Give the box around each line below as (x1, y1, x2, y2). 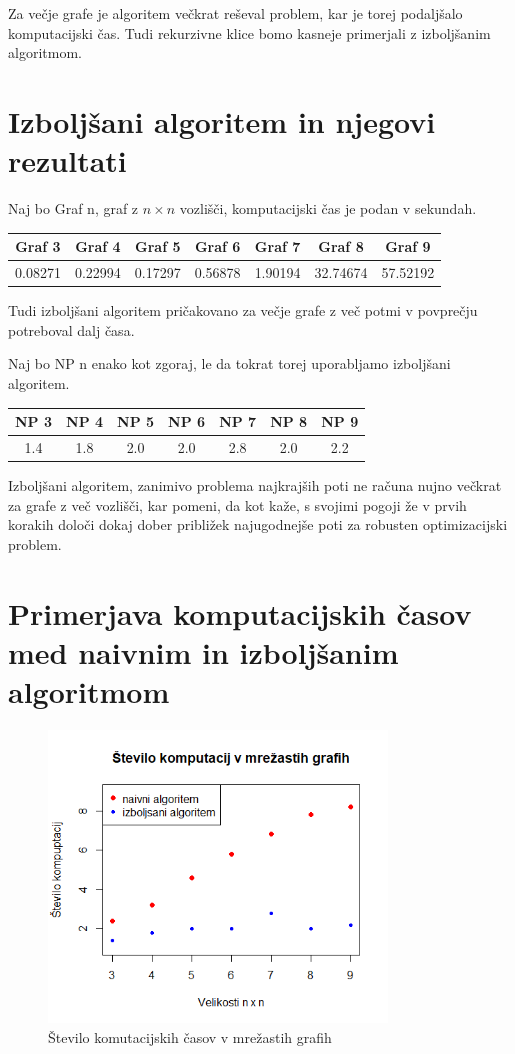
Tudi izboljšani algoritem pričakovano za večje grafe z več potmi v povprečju (8, 300, 478, 321)
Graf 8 (318, 236, 364, 257)
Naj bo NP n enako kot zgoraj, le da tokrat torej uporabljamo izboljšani (8, 353, 451, 374)
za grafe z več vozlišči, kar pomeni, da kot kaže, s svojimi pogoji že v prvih (8, 494, 467, 515)
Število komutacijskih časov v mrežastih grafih (48, 1026, 332, 1047)
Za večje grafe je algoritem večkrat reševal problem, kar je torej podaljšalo (8, 3, 463, 23)
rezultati (8, 140, 127, 181)
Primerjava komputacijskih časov (8, 592, 472, 633)
